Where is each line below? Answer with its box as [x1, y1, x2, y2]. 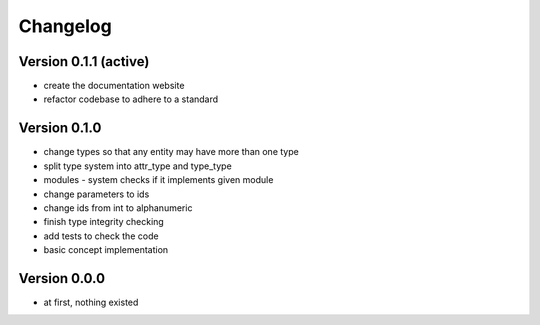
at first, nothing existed [43, 296, 139, 308]
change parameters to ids [43, 188, 150, 200]
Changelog [18, 15, 112, 37]
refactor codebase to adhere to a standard [43, 93, 219, 105]
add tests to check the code [43, 230, 159, 242]
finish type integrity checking [43, 216, 164, 228]
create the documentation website [43, 80, 185, 92]
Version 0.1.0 [18, 120, 102, 137]
